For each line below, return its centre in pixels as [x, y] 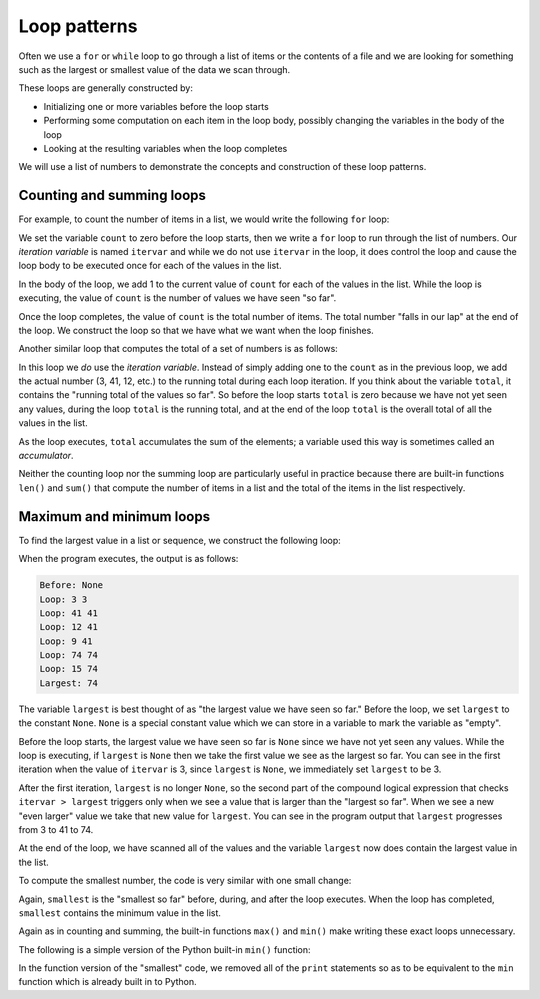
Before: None [71, 585]
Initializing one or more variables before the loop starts [156, 106]
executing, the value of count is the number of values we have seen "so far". [177, 298]
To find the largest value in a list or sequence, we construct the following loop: [180, 540]
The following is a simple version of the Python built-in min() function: [164, 949]
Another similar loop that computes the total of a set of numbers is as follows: [178, 349]
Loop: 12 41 [69, 627]
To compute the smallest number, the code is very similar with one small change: [185, 881]
